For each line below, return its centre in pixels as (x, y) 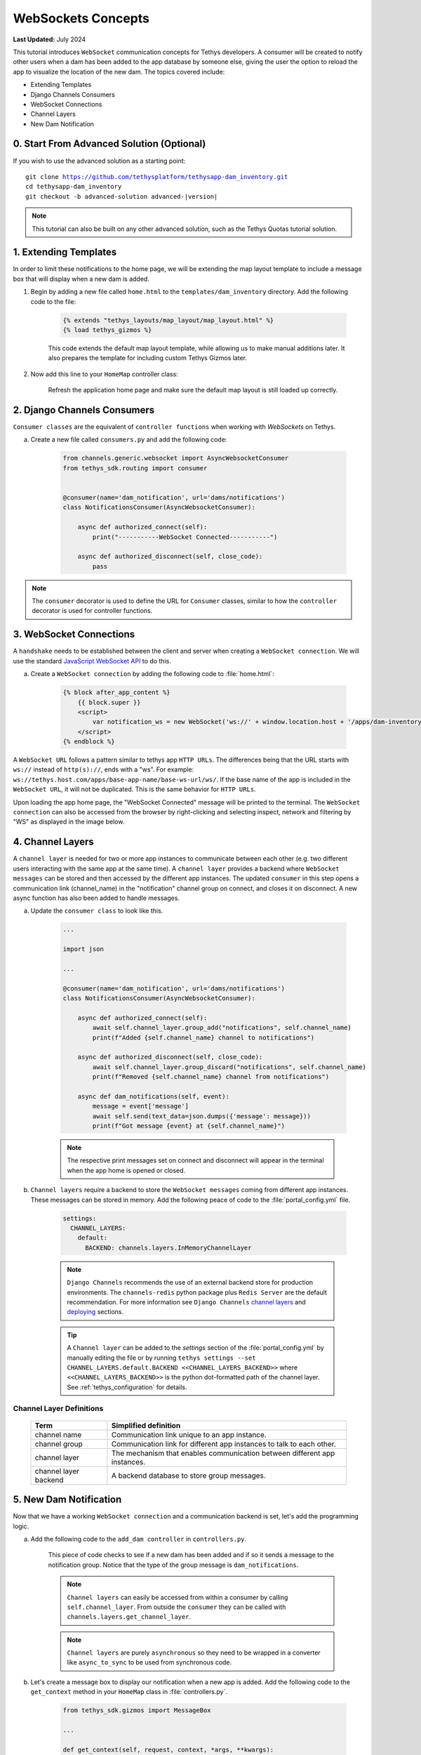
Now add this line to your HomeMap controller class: (104, 374)
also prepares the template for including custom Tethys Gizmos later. (147, 358)
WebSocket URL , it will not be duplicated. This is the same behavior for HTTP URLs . (134, 789)
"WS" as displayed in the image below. (69, 822)
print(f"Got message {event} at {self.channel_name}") (189, 1126)
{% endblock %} (89, 742)
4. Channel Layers (53, 842)
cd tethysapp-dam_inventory (74, 187)
